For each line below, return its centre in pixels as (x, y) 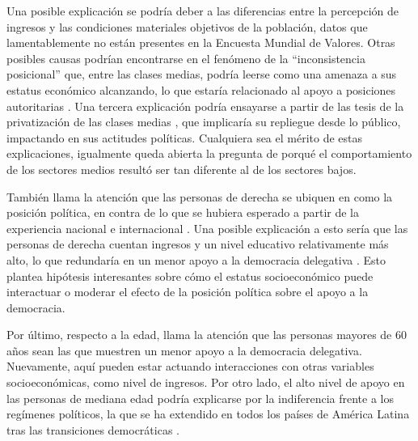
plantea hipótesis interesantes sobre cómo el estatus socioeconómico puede (190, 276)
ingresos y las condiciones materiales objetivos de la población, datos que (187, 26)
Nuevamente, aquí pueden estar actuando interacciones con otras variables (190, 366)
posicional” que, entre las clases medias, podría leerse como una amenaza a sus (202, 74)
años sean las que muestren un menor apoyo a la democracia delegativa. (184, 350)
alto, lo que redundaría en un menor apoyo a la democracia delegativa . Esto (196, 259)
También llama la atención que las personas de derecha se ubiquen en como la (200, 196)
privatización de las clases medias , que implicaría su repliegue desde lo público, (204, 122)
